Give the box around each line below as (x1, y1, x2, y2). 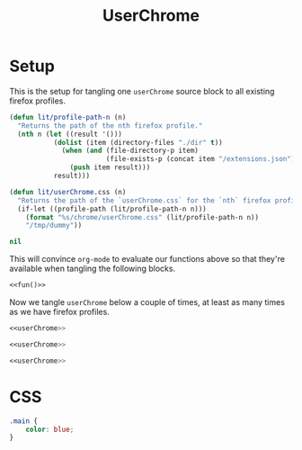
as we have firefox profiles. (9, 307, 110, 318)
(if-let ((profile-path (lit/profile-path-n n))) (17, 204, 207, 213)
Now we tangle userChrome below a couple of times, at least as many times (9, 297, 286, 308)
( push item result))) (69, 163, 151, 172)
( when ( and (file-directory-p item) (61, 146, 200, 156)
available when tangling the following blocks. (9, 263, 176, 274)
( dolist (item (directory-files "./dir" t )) (53, 138, 223, 147)
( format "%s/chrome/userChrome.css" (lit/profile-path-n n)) (25, 212, 259, 221)
